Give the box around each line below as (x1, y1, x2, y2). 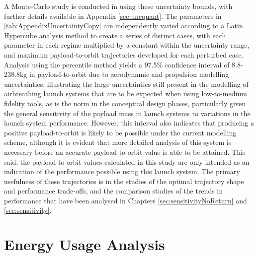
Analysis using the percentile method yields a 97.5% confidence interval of (4, 59, 230, 69)
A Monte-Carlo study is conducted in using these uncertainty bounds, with (4, 1, 233, 11)
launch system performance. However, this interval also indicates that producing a (4, 118, 255, 128)
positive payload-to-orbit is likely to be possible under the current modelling (4, 127, 237, 137)
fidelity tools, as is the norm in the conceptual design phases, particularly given (4, 98, 246, 108)
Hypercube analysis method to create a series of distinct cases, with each (4, 30, 226, 40)
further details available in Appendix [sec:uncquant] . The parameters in (4, 10, 222, 21)
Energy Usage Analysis (4, 234, 165, 255)
